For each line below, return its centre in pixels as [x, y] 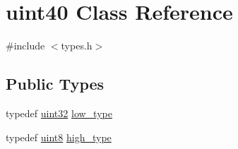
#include [25, 46]
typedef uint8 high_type [59, 137]
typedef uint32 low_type [59, 113]
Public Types [55, 84]
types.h [77, 46]
